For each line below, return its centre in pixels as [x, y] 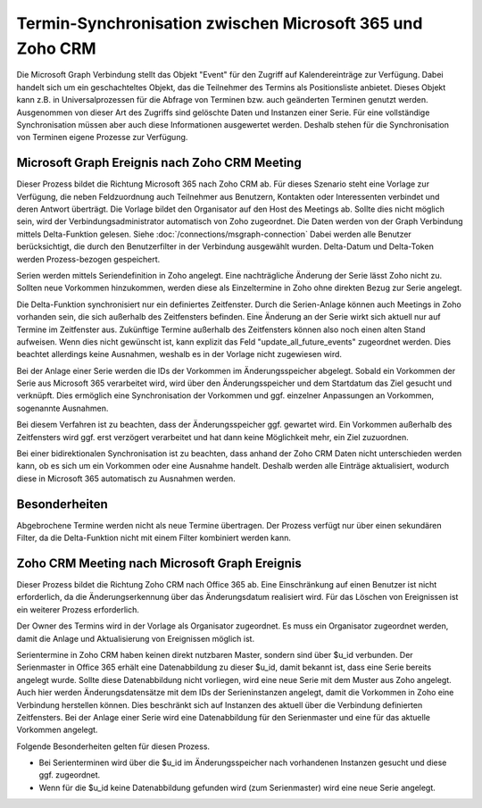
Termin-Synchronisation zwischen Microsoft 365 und [220, 23]
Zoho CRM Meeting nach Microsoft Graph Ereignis [159, 563]
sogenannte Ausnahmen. [62, 408]
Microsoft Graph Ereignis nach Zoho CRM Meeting [159, 163]
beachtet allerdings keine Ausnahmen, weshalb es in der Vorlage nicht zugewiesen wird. [179, 354]
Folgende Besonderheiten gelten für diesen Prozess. [113, 746]
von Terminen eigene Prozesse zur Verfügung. [102, 137]
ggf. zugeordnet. [70, 775]
